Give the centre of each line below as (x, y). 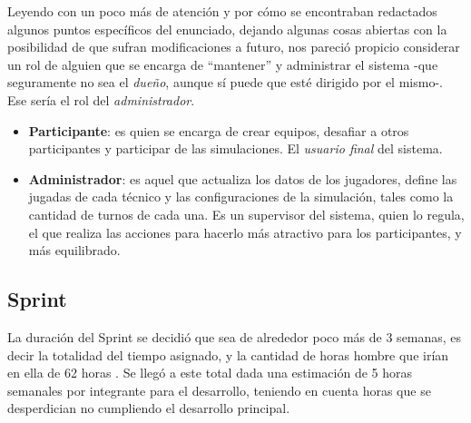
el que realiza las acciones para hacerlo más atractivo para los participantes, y (245, 232)
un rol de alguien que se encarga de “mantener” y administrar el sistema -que (223, 64)
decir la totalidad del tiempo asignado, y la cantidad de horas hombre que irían (228, 354)
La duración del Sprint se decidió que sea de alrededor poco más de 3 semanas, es (235, 336)
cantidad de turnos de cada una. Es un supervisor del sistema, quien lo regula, (246, 214)
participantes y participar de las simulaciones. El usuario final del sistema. (235, 148)
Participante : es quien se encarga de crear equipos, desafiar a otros (219, 130)
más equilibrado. (74, 250)
